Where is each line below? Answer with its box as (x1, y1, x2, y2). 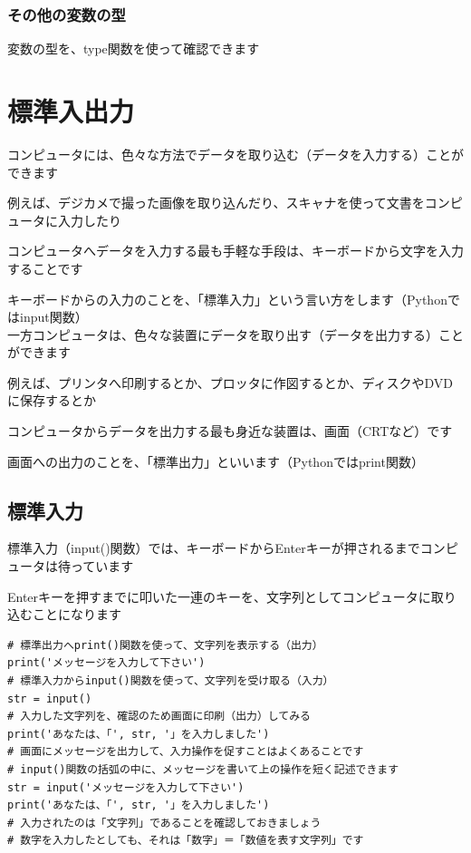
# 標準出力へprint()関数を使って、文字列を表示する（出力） (7, 638, 323, 652)
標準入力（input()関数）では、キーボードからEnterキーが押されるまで (7, 538, 420, 557)
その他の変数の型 (7, 3, 126, 25)
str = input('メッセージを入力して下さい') (7, 780, 245, 794)
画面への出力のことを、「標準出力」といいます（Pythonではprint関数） (7, 451, 424, 470)
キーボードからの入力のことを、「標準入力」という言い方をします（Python (7, 289, 447, 308)
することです (7, 258, 83, 277)
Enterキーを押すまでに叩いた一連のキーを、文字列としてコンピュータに (7, 586, 431, 606)
